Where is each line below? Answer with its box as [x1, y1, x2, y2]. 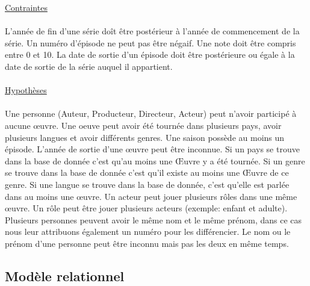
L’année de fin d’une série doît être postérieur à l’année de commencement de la [5, 25, 300, 37]
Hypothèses [5, 84, 47, 96]
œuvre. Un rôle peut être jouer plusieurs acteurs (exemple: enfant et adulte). [5, 202, 288, 214]
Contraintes [5, 1, 48, 13]
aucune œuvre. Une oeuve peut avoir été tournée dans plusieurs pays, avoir [5, 119, 282, 131]
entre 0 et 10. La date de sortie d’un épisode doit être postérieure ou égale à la [5, 48, 295, 61]
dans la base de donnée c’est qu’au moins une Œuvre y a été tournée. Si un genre [5, 154, 305, 167]
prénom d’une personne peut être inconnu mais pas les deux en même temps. [5, 237, 289, 249]
